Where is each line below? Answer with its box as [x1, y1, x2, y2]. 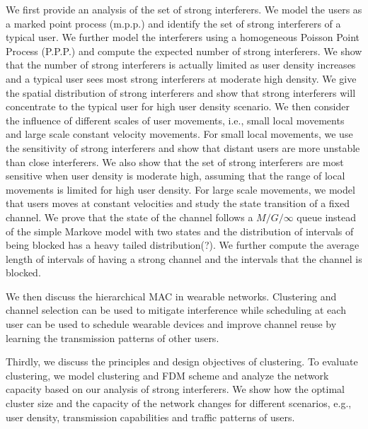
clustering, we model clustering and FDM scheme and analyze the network [6, 368, 329, 382]
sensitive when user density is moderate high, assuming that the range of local [6, 168, 345, 183]
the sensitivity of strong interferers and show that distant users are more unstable [6, 140, 360, 155]
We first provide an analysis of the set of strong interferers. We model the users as [6, 2, 362, 16]
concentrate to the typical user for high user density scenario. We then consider [6, 99, 350, 114]
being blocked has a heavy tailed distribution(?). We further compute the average [6, 237, 360, 252]
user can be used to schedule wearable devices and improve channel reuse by [6, 317, 337, 331]
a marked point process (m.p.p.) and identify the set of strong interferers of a [6, 16, 341, 30]
